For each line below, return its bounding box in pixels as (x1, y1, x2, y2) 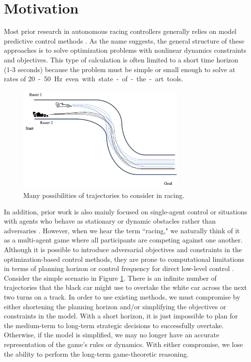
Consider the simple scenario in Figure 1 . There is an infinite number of (4, 272, 217, 283)
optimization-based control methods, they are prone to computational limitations (4, 254, 244, 264)
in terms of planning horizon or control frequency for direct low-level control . (4, 263, 234, 273)
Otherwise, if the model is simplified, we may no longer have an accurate (4, 330, 220, 340)
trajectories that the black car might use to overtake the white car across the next (4, 282, 247, 292)
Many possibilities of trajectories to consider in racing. (23, 190, 185, 200)
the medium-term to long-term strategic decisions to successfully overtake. (4, 320, 224, 330)
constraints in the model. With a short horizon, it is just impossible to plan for (4, 311, 238, 321)
